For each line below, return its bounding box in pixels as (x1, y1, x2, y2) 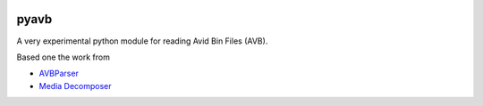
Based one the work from (16, 52, 111, 62)
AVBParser (38, 68, 80, 79)
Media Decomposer (38, 80, 112, 91)
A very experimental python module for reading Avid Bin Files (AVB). (16, 36, 268, 46)
